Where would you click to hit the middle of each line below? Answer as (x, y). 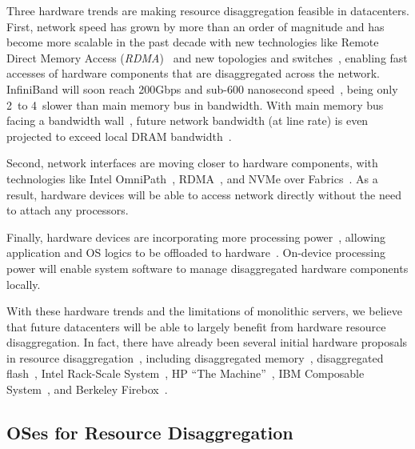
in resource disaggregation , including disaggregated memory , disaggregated (195, 357)
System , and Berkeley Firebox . (87, 389)
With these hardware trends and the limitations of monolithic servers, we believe (204, 311)
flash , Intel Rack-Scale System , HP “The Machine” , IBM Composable (186, 373)
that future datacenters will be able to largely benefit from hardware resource (196, 326)
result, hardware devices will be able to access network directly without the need (204, 194)
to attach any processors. (68, 210)
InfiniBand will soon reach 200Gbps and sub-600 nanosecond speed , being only (202, 88)
